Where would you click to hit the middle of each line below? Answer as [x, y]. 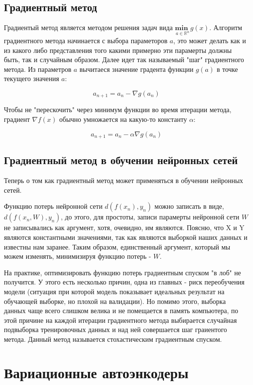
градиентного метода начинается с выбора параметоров [86, 40]
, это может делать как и [210, 40]
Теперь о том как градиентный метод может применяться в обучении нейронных [124, 180]
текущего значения [32, 78]
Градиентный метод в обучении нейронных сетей [121, 160]
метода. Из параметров [38, 69]
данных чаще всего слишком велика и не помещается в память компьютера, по [121, 310]
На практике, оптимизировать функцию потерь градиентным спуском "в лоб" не [123, 272]
